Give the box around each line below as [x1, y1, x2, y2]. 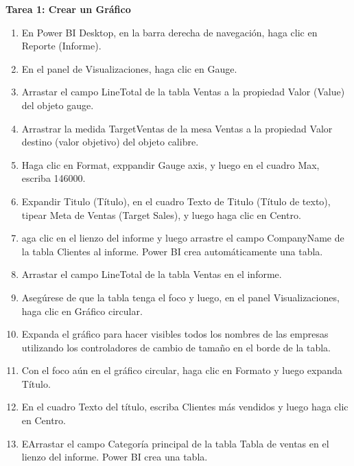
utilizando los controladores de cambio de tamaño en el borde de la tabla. [21, 340, 331, 354]
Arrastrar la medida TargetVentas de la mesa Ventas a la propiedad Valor [21, 121, 333, 135]
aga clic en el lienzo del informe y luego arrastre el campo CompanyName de [21, 231, 344, 245]
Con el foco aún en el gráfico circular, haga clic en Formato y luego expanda [21, 363, 342, 377]
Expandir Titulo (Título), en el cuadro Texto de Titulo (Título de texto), [21, 194, 331, 208]
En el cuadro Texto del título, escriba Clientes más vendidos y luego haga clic [21, 399, 349, 414]
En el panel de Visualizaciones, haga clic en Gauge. [21, 61, 237, 75]
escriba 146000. [21, 171, 86, 185]
